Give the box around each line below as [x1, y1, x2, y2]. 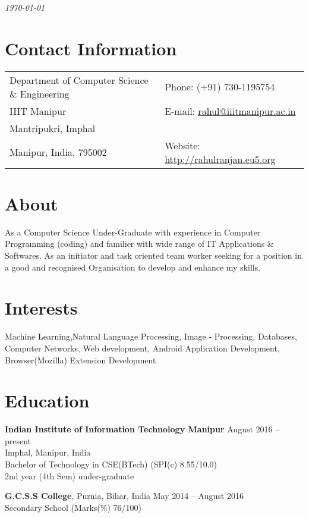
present [5, 434, 31, 447]
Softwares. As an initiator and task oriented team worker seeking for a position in [5, 249, 302, 262]
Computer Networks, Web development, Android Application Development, [5, 341, 280, 354]
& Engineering [10, 86, 70, 101]
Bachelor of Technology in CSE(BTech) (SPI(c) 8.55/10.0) [5, 458, 217, 470]
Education [5, 388, 90, 413]
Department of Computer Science [10, 73, 149, 87]
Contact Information [5, 36, 177, 60]
